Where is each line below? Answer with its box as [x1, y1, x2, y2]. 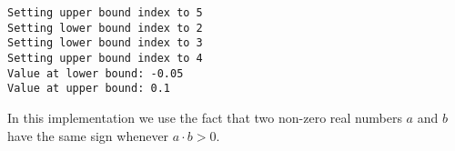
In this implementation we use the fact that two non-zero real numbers [7, 107, 402, 126]
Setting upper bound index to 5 [7, 6, 203, 19]
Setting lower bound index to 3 [7, 36, 203, 50]
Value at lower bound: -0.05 [7, 66, 184, 80]
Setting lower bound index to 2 [7, 21, 203, 35]
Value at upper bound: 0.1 [7, 82, 170, 96]
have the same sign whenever [7, 126, 169, 145]
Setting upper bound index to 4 [7, 51, 203, 65]
